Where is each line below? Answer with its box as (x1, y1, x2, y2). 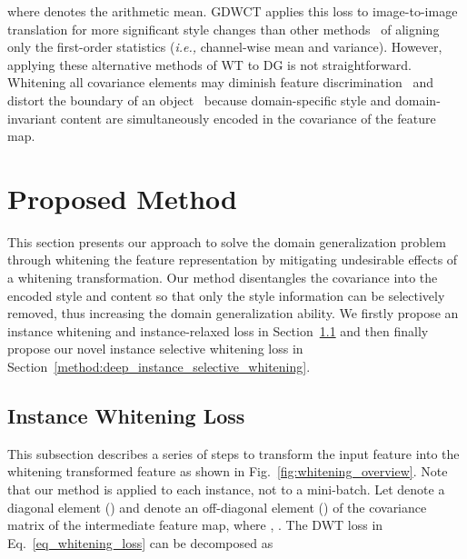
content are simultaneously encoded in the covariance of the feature (60, 108, 436, 127)
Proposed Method (7, 179, 237, 216)
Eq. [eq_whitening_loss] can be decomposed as (7, 533, 273, 552)
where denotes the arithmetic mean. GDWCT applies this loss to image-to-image (7, 2, 458, 20)
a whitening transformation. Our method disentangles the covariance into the (7, 268, 438, 287)
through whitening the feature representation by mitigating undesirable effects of (7, 250, 458, 269)
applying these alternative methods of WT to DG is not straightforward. (7, 55, 412, 74)
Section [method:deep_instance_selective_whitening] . (7, 357, 311, 376)
